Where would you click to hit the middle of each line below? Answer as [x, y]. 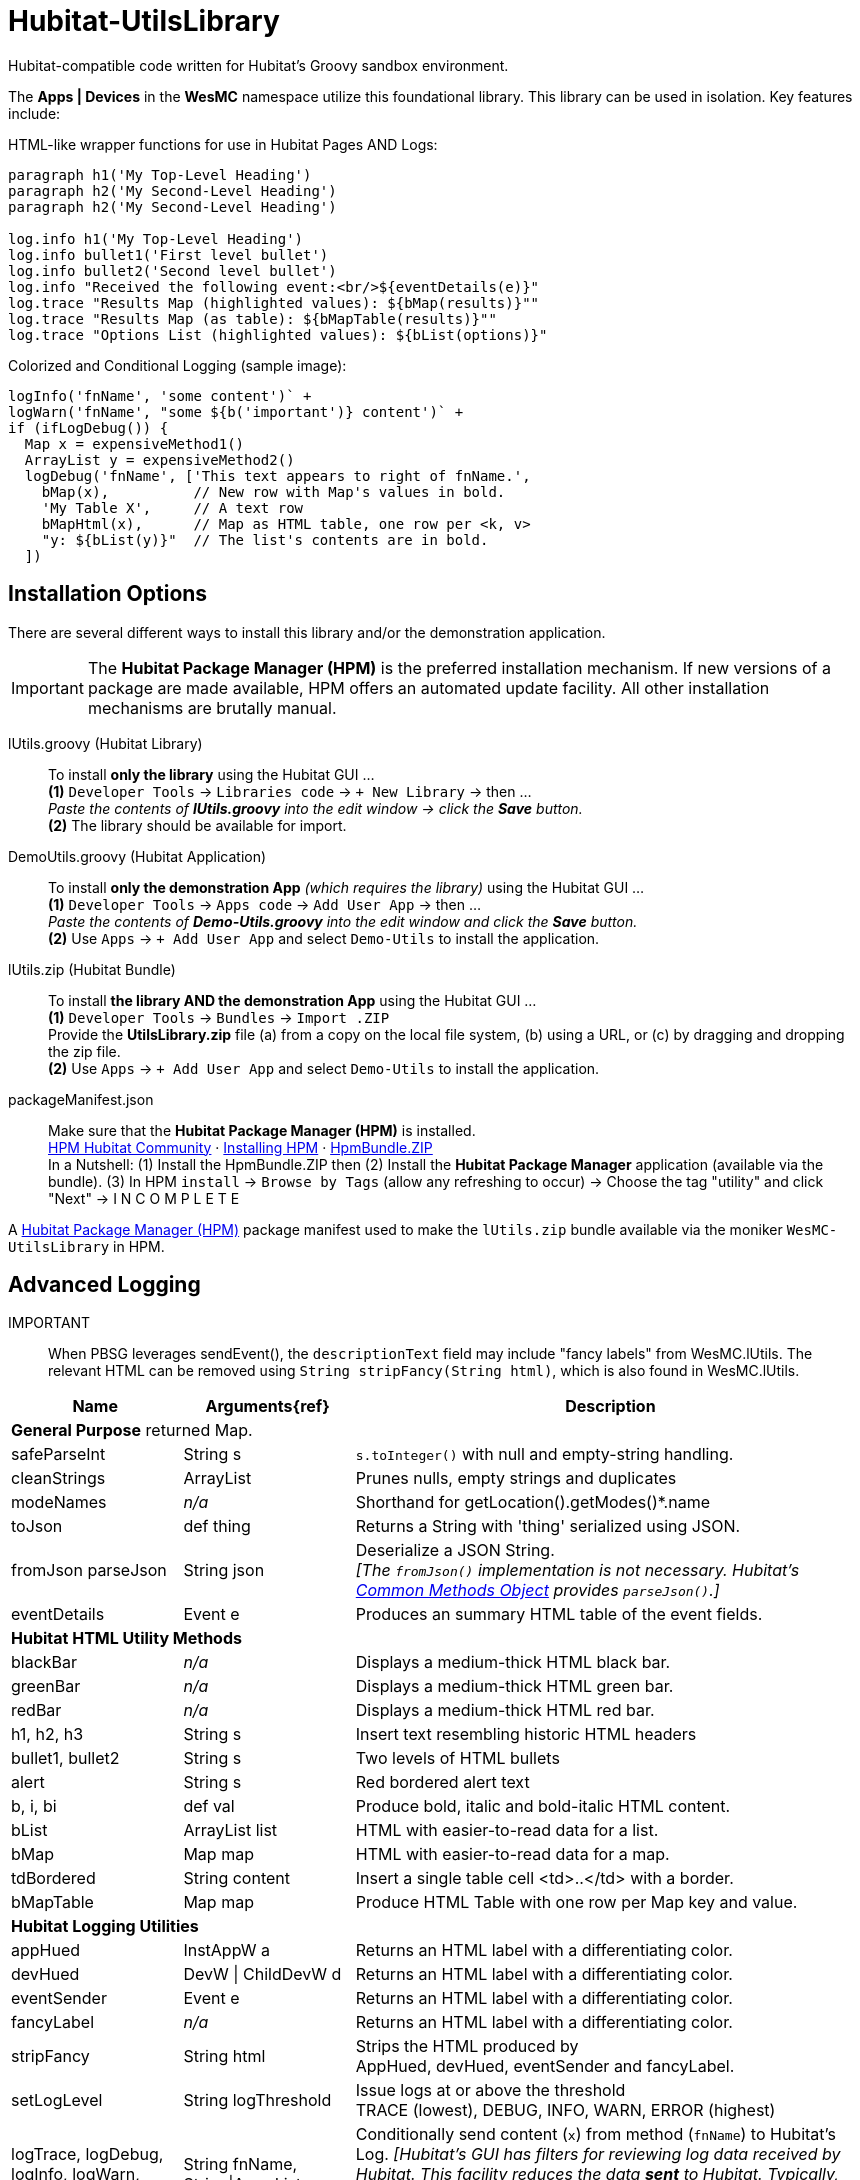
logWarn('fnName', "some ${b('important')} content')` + [236, 411]
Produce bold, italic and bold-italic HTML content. [543, 1806]
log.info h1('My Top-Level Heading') [156, 238]
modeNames [59, 1502]
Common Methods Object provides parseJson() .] [537, 1590]
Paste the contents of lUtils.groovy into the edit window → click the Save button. [315, 808]
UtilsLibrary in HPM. [86, 1246]
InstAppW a [226, 1950]
